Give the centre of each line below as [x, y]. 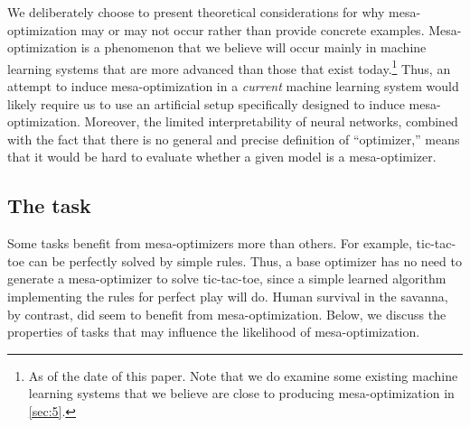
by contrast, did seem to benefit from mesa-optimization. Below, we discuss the [227, 314]
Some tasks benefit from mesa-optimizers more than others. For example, [210, 243]
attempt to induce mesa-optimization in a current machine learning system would [233, 86]
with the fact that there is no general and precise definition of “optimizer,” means [234, 139]
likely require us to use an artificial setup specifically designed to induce [206, 103]
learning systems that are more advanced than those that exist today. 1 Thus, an [229, 67]
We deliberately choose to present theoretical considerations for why [196, 12]
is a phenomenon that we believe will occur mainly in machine [254, 47]
